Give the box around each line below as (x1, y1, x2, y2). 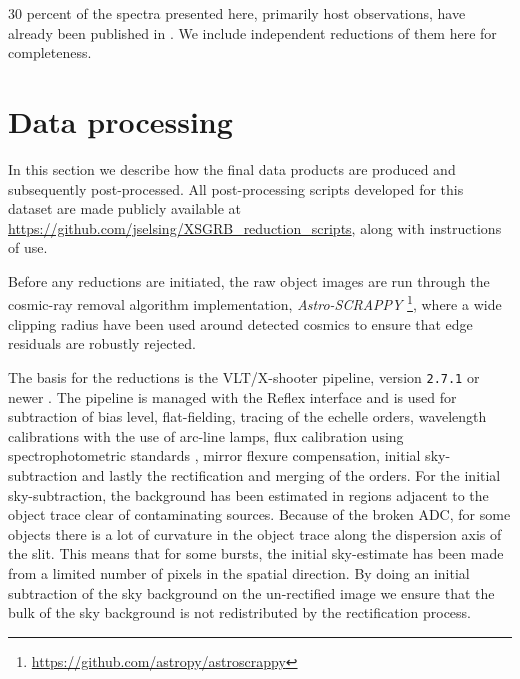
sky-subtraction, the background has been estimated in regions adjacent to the (8, 484, 489, 505)
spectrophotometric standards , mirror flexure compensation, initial (8, 445, 421, 466)
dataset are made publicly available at (8, 198, 242, 219)
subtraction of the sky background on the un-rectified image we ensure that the (8, 582, 495, 603)
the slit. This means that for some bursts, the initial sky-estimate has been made (8, 543, 504, 564)
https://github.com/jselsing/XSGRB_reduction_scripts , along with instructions (8, 217, 502, 238)
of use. (8, 237, 48, 258)
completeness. (8, 42, 92, 63)
